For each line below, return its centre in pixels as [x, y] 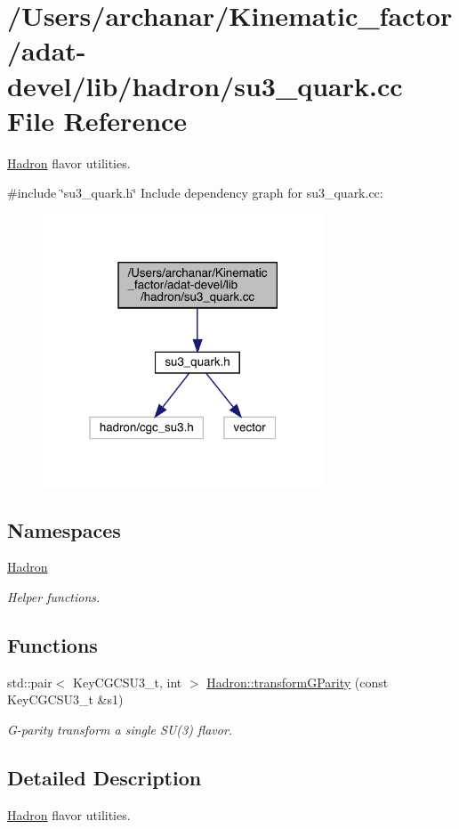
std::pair [30, 682]
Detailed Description [105, 778]
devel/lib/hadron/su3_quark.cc [205, 85]
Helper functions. [54, 597]
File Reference [97, 120]
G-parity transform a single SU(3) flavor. [120, 730]
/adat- [47, 50]
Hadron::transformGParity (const [298, 682]
